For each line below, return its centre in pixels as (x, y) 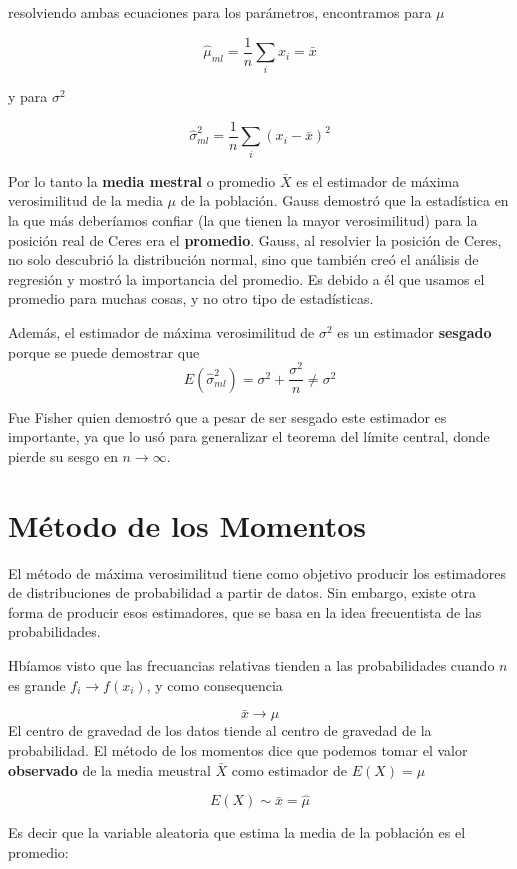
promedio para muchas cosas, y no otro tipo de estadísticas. (191, 298)
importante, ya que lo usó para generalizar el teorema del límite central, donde (249, 436)
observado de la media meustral (109, 769)
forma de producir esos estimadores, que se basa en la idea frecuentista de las (245, 611)
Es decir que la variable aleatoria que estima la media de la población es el (237, 832)
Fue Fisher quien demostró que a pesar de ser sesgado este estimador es (227, 416)
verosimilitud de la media (85, 200)
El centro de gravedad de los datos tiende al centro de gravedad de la (220, 730)
